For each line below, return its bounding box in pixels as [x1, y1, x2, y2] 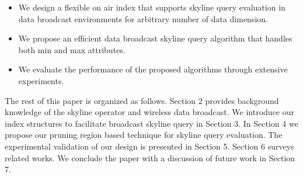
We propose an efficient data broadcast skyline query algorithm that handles [18, 32, 292, 44]
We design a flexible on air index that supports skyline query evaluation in [18, 1, 285, 13]
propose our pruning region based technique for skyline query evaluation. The [5, 129, 283, 141]
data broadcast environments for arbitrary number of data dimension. [18, 12, 268, 25]
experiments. [18, 74, 64, 86]
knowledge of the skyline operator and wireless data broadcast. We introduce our [5, 106, 295, 118]
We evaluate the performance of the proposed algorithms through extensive [18, 63, 288, 75]
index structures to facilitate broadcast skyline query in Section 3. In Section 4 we [5, 117, 298, 129]
